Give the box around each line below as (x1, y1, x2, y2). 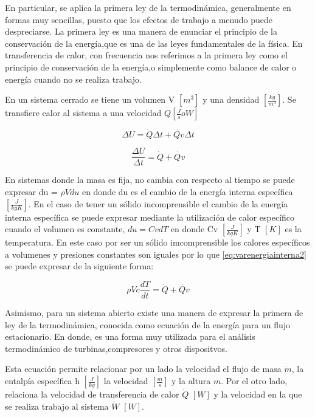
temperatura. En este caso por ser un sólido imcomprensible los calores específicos (5, 236, 310, 249)
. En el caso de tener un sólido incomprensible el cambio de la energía (28, 197, 288, 210)
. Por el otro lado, (221, 374, 288, 387)
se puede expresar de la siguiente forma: (5, 260, 154, 272)
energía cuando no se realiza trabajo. (5, 72, 142, 85)
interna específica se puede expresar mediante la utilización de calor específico (5, 210, 295, 223)
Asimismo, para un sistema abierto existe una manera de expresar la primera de (5, 306, 303, 319)
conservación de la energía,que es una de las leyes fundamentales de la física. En (5, 36, 303, 49)
